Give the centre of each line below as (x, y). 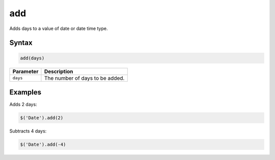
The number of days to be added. (84, 78)
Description (59, 71)
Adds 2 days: (23, 105)
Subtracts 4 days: (28, 131)
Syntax (21, 43)
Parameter (25, 71)
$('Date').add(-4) (43, 145)
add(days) (32, 58)
